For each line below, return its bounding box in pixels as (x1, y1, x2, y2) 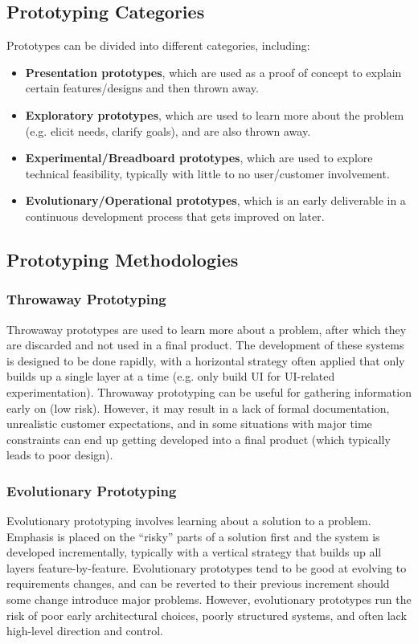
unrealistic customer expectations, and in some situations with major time (6, 415, 372, 432)
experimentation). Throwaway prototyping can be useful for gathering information (6, 383, 412, 400)
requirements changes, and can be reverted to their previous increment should (6, 575, 390, 592)
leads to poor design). (6, 446, 113, 463)
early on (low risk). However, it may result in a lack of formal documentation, (6, 399, 390, 416)
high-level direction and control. (6, 622, 163, 639)
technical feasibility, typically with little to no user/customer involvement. (25, 165, 390, 181)
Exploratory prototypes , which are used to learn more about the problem (25, 106, 404, 123)
